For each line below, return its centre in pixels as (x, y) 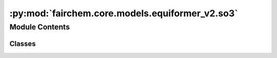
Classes (23, 43)
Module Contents (40, 27)
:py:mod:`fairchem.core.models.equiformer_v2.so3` (124, 13)
